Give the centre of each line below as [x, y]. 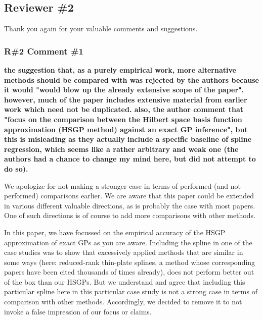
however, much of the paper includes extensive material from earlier [126, 99]
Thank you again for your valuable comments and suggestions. [101, 29]
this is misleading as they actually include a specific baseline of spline [128, 139]
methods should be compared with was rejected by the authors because [131, 79]
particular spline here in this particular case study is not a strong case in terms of [131, 291]
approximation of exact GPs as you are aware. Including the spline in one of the [128, 242]
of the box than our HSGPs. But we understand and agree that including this [125, 281]
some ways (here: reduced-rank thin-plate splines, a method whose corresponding [130, 262]
